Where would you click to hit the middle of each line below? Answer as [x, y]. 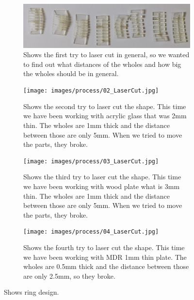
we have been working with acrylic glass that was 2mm [105, 116]
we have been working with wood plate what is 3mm [102, 186]
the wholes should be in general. [71, 73]
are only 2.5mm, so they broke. [69, 276]
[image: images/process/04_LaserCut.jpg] [91, 232]
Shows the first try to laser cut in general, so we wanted [106, 55]
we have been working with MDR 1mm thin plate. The [105, 257]
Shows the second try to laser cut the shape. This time [105, 106]
